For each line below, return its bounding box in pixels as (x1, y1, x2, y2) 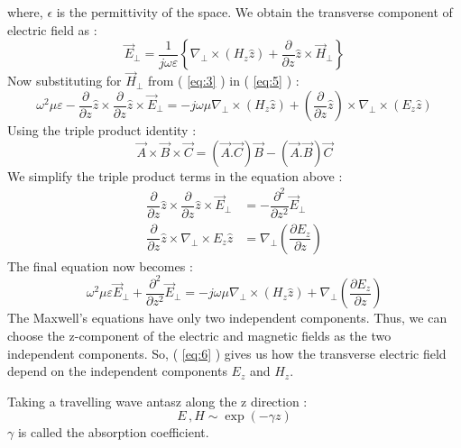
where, (7, 3, 43, 21)
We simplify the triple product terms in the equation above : (7, 166, 343, 185)
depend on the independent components (7, 361, 227, 380)
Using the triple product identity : (7, 121, 197, 139)
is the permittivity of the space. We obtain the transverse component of (56, 3, 453, 21)
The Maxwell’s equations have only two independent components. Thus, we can (7, 308, 447, 327)
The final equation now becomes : (7, 256, 193, 275)
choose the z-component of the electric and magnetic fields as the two (7, 325, 392, 344)
